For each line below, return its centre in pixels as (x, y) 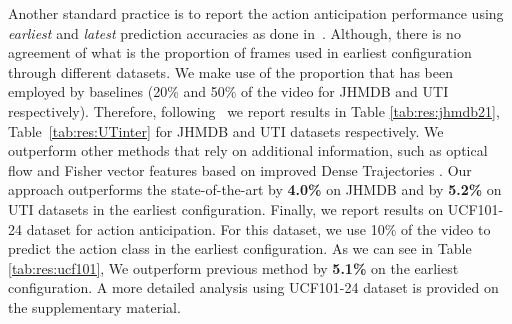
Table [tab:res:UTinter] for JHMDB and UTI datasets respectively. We (226, 130)
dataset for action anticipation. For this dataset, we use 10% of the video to (258, 228)
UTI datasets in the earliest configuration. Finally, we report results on (226, 208)
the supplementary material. (94, 306)
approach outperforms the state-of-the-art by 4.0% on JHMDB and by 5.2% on (255, 189)
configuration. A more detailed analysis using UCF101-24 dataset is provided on (253, 287)
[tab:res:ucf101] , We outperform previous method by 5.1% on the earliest (233, 267)
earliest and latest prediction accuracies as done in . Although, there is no (234, 32)
